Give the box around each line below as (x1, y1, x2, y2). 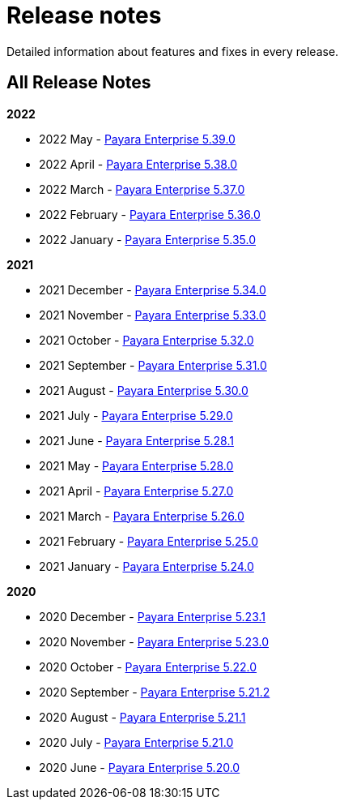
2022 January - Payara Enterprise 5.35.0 (39, 232, 256, 247)
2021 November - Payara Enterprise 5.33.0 (39, 307, 266, 322)
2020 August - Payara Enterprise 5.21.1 (39, 710, 246, 724)
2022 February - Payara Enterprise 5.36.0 (39, 207, 261, 221)
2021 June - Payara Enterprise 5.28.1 (39, 433, 234, 448)
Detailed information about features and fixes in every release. (6, 44, 339, 58)
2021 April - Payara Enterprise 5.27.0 (39, 483, 234, 498)
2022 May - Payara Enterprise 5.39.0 (39, 131, 236, 146)
